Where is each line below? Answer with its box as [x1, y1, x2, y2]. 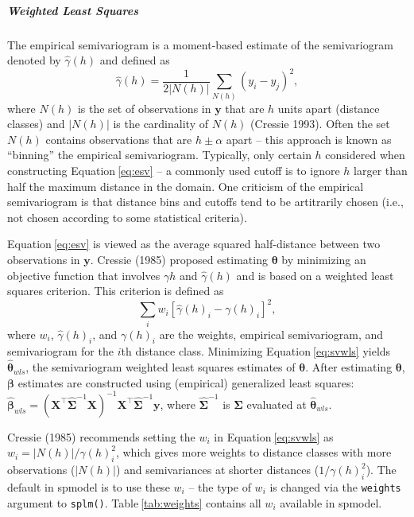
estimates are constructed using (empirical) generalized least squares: [17, 374, 354, 391]
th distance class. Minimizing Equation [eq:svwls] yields [121, 343, 391, 360]
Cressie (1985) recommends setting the [7, 428, 195, 445]
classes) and [7, 115, 65, 132]
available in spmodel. [280, 494, 382, 511]
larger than [354, 161, 408, 178]
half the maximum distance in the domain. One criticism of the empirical [7, 177, 364, 194]
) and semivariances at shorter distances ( [115, 461, 319, 478]
